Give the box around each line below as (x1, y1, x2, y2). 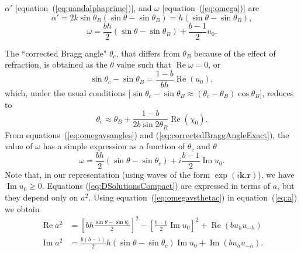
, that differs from (116, 47, 180, 59)
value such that (116, 58, 171, 71)
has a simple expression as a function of (43, 140, 185, 152)
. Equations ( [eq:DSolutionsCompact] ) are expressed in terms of (41, 180, 271, 192)
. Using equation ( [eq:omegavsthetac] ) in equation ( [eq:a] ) (88, 191, 297, 203)
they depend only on (5, 191, 78, 203)
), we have (258, 168, 295, 180)
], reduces (260, 86, 294, 99)
